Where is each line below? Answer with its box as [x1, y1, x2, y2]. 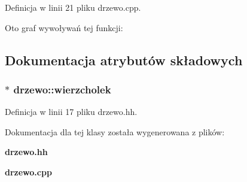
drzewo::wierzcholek [13, 81, 111, 96]
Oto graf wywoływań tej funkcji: [5, 21, 123, 34]
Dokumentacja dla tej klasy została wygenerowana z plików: [5, 125, 225, 138]
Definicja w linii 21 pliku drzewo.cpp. [5, 1, 141, 13]
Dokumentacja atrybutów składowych [5, 50, 243, 69]
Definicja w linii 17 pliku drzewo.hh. [5, 105, 138, 118]
